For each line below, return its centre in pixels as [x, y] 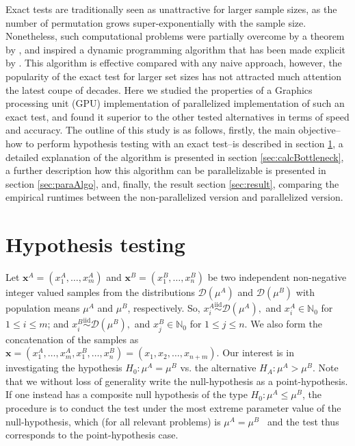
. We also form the [283, 324]
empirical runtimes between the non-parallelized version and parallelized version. [174, 197]
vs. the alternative [218, 368]
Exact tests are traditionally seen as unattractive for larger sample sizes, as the [171, 9]
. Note [325, 368]
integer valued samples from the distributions [100, 292]
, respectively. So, [164, 308]
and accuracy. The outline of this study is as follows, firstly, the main [150, 130]
